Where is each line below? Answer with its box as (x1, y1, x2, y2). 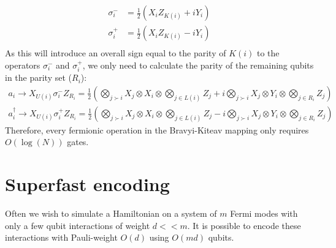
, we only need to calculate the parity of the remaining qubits (82, 58, 314, 71)
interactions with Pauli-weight (5, 231, 118, 244)
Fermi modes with (230, 207, 298, 220)
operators (5, 58, 40, 71)
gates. (67, 135, 89, 148)
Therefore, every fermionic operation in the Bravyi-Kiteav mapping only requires (5, 123, 309, 136)
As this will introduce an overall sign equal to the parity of (5, 47, 226, 59)
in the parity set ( (5, 71, 72, 84)
